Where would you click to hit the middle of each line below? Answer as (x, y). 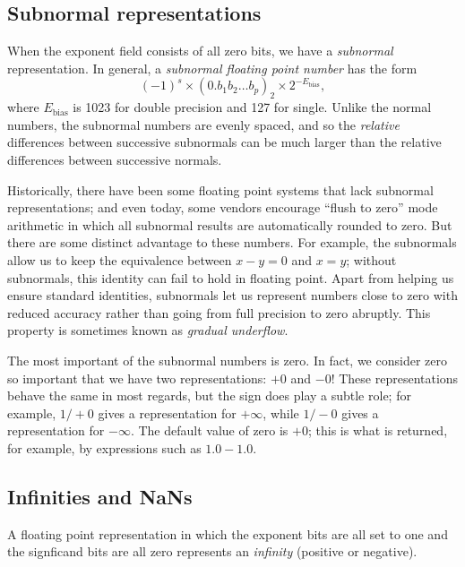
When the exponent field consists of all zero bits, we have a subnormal (200, 51)
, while (281, 412)
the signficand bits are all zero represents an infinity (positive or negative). (212, 551)
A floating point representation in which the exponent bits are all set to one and (228, 533)
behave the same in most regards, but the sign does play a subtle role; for (209, 395)
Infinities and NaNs (100, 496)
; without (371, 259)
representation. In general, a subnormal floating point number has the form (212, 68)
